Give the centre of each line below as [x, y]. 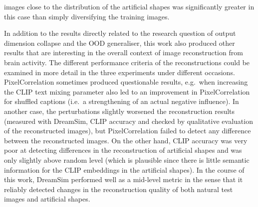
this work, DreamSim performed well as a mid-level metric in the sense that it [124, 179]
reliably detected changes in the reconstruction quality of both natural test [119, 189]
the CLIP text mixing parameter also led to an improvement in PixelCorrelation [127, 91]
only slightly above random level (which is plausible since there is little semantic [127, 159]
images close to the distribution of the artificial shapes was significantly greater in [129, 6]
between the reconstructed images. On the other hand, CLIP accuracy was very [126, 140]
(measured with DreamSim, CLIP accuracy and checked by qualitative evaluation [129, 121]
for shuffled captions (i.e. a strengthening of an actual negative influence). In [122, 101]
